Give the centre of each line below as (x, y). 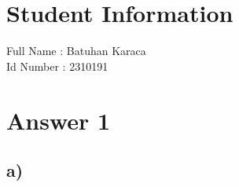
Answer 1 (59, 120)
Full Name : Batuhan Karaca (76, 51)
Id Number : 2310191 (57, 66)
